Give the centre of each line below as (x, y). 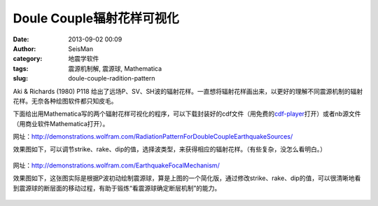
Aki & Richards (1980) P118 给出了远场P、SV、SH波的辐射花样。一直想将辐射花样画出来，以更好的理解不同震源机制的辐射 (188, 91)
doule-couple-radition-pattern (112, 78)
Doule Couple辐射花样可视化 (96, 18)
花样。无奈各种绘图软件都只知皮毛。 (65, 101)
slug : (20, 78)
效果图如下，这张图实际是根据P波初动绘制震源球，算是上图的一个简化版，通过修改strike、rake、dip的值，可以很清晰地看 (187, 178)
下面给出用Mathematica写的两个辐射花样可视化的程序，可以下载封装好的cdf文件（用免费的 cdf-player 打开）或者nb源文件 (187, 114)
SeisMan (81, 48)
